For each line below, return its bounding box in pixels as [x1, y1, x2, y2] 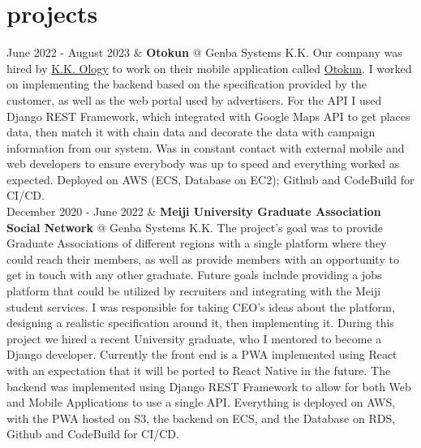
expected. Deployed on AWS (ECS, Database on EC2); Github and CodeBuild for [6, 170, 415, 187]
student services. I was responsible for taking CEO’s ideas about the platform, [6, 298, 395, 315]
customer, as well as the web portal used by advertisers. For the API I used [6, 91, 382, 108]
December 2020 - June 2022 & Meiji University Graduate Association [6, 203, 381, 220]
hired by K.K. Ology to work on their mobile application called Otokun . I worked [6, 59, 412, 76]
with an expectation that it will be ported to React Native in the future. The [6, 362, 391, 378]
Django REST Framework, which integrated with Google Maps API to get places [6, 107, 410, 124]
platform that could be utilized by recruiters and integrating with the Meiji [6, 282, 381, 299]
